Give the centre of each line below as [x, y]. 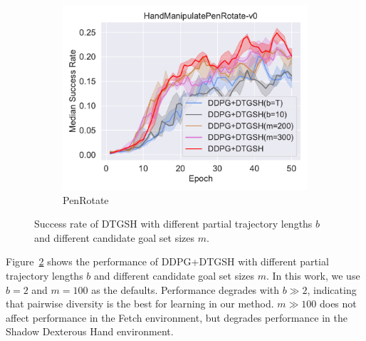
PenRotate [86, 199]
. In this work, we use [313, 275]
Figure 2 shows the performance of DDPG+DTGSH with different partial [167, 261]
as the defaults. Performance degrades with [185, 289]
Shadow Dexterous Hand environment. [90, 331]
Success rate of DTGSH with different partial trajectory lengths [173, 224]
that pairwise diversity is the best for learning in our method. [140, 304]
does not [338, 304]
